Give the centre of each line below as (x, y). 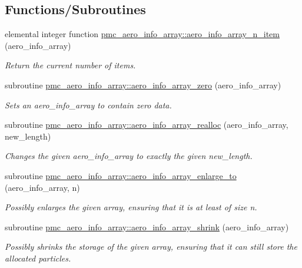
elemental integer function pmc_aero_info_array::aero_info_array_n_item (142, 34)
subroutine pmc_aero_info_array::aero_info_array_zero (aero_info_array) (143, 85)
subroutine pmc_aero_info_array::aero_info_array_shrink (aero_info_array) (147, 226)
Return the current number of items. (70, 65)
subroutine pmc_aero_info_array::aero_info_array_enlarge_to (121, 175)
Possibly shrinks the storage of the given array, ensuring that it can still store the (151, 247)
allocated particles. (38, 258)
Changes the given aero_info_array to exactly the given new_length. (129, 156)
